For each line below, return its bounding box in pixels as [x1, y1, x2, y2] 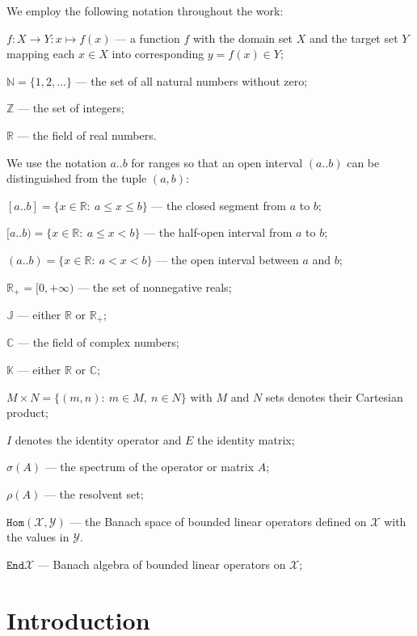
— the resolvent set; [44, 486, 144, 502]
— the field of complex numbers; [18, 334, 179, 351]
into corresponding [112, 45, 204, 62]
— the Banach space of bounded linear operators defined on [69, 512, 367, 529]
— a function [115, 29, 180, 46]
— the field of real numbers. [17, 126, 157, 143]
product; [6, 404, 48, 421]
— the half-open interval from [144, 224, 293, 241]
